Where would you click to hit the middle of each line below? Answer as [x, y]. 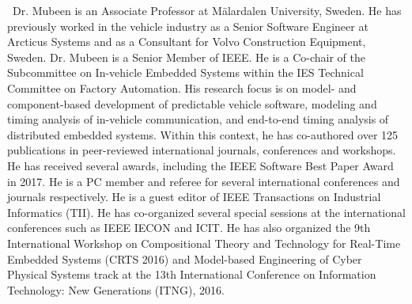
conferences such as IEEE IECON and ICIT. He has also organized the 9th [189, 228]
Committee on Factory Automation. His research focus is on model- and [182, 87]
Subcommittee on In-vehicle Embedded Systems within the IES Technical [185, 72]
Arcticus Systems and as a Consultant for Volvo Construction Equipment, [187, 42]
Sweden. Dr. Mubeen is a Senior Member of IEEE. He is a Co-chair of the [186, 57]
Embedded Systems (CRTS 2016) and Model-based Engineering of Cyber [185, 258]
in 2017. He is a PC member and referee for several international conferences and [204, 181]
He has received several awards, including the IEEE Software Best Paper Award [200, 165]
